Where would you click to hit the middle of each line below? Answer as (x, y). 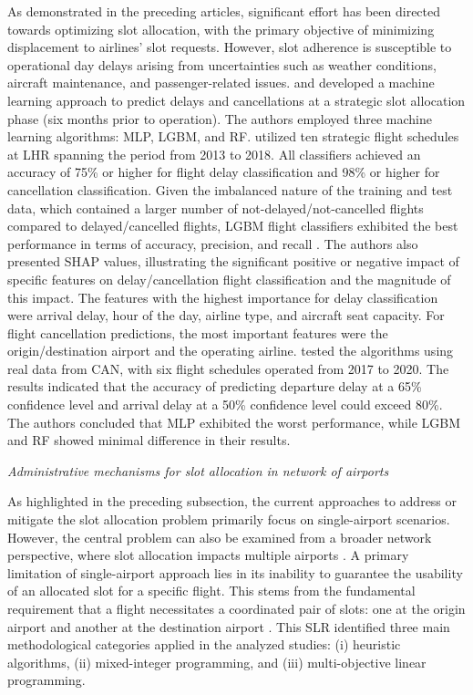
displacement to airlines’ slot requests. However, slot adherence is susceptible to (230, 47)
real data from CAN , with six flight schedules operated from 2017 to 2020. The (228, 368)
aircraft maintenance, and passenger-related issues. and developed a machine (221, 83)
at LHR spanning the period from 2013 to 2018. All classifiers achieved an (214, 154)
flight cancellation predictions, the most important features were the (198, 332)
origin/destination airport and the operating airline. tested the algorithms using (231, 351)
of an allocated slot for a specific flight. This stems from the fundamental (211, 591)
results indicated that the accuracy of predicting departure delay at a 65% (215, 386)
